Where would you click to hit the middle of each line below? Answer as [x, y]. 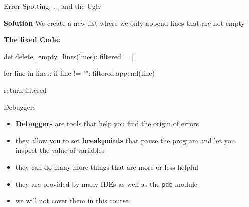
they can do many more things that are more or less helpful [107, 166]
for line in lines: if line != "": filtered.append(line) [79, 73]
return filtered [25, 90]
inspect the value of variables [60, 150]
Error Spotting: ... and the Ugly [53, 6]
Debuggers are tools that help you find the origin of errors [107, 123]
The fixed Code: [32, 40]
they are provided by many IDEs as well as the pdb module [107, 183]
